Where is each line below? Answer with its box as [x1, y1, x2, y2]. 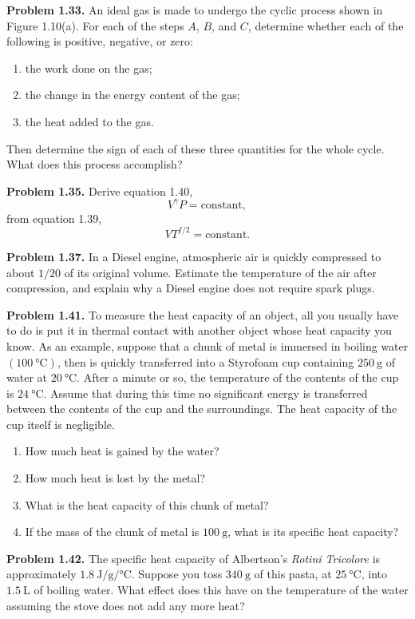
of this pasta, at [254, 565, 332, 582]
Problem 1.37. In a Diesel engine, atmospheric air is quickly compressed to [6, 248, 381, 264]
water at [6, 369, 47, 386]
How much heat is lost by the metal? [25, 470, 206, 486]
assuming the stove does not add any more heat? [6, 597, 245, 613]
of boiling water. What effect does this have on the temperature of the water [34, 581, 409, 598]
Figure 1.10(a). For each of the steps [6, 17, 184, 34]
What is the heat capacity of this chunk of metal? [25, 496, 269, 513]
